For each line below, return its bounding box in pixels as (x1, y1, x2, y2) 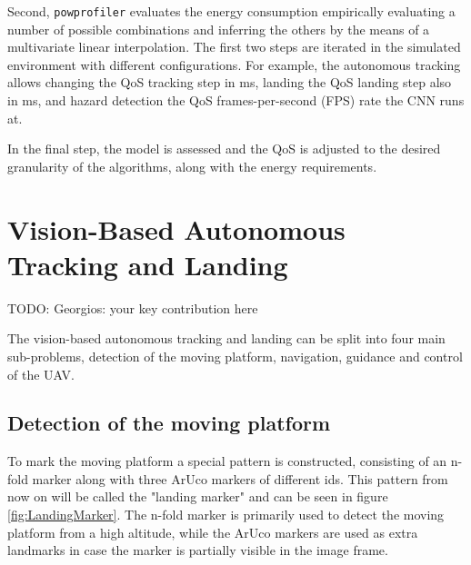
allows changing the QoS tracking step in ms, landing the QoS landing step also (7, 73, 452, 92)
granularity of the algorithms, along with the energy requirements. (7, 156, 377, 175)
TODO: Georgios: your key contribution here (7, 298, 258, 317)
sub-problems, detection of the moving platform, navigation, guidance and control (7, 346, 463, 365)
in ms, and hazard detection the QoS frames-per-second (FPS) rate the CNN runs (7, 91, 465, 110)
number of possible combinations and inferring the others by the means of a (7, 19, 430, 38)
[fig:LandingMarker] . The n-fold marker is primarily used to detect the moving (7, 505, 445, 524)
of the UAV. (7, 364, 75, 383)
